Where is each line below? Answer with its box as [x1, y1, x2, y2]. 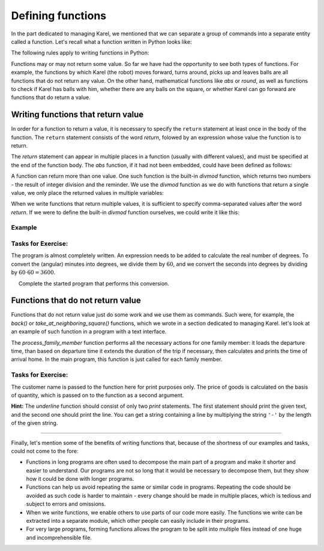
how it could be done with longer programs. [26, 475, 134, 483]
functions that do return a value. [11, 94, 91, 101]
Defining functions [11, 9, 107, 22]
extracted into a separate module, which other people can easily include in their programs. [26, 517, 250, 525]
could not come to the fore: [11, 447, 79, 454]
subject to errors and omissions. [26, 501, 106, 508]
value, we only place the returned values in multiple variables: [11, 189, 164, 196]
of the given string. [11, 420, 58, 427]
